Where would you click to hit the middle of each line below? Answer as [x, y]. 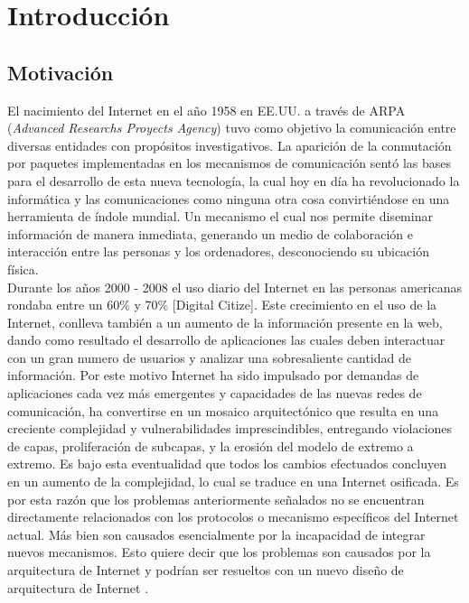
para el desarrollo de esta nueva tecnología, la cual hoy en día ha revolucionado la [234, 180]
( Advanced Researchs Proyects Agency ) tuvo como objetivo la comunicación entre [232, 128]
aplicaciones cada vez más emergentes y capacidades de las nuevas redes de [215, 393]
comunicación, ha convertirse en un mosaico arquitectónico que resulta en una [223, 410]
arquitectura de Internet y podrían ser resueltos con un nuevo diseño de [206, 570]
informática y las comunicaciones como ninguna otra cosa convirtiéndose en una [229, 198]
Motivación [61, 72]
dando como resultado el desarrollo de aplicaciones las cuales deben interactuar [226, 340]
